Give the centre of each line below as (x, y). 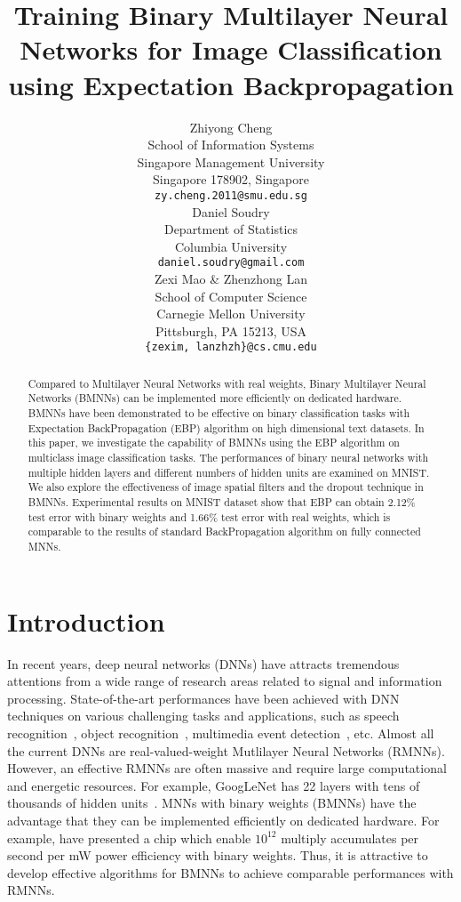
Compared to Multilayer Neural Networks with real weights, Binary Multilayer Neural (227, 383)
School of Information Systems (231, 145)
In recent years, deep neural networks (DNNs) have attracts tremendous (203, 663)
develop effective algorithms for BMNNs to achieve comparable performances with (230, 872)
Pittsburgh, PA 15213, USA (231, 330)
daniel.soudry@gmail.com (231, 263)
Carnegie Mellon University (231, 314)
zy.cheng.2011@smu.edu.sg (231, 195)
